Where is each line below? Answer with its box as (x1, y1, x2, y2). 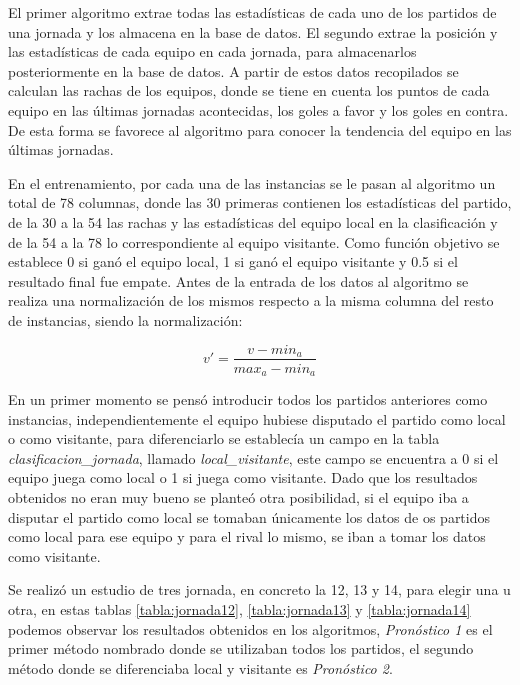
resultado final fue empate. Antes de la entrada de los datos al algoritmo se (8, 270, 469, 291)
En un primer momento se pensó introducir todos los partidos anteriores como (8, 389, 488, 410)
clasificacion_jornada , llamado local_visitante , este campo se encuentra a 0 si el (8, 447, 499, 468)
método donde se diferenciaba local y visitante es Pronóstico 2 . (8, 657, 393, 678)
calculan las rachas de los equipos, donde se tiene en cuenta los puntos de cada (8, 80, 490, 101)
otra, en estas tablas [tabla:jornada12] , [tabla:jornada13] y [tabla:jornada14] (8, 598, 471, 619)
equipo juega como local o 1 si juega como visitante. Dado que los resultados (8, 467, 478, 488)
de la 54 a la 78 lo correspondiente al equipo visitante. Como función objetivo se (8, 231, 500, 252)
